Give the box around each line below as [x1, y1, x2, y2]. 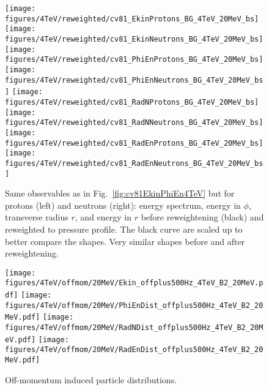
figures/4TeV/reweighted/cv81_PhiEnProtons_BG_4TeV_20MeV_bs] [5, 55, 263, 64]
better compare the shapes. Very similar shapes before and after [5, 234, 245, 247]
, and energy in [75, 211, 132, 223]
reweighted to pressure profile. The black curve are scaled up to [5, 222, 243, 235]
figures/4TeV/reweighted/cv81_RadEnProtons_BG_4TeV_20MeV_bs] [5, 138, 263, 148]
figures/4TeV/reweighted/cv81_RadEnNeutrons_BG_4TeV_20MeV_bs [5, 159, 263, 168]
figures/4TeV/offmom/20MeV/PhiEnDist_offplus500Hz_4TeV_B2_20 [5, 301, 263, 310]
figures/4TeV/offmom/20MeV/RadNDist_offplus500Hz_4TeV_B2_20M [5, 323, 263, 332]
